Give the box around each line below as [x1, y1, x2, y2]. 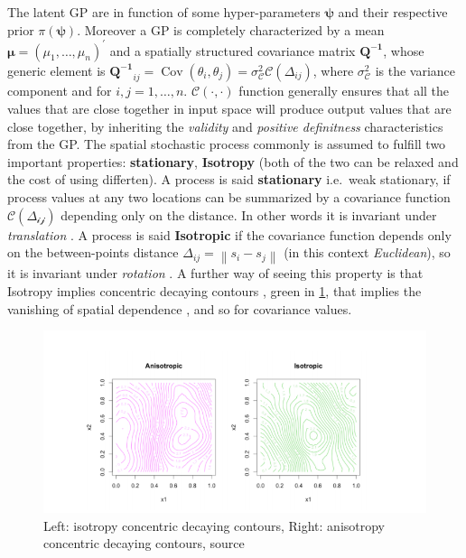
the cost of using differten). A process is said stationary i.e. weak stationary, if [7, 170, 451, 189]
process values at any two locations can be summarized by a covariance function [7, 188, 451, 207]
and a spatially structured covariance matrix [109, 41, 356, 60]
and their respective [338, 3, 448, 21]
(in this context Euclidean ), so [284, 243, 451, 262]
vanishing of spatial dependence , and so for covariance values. [7, 299, 352, 318]
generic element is [7, 60, 106, 79]
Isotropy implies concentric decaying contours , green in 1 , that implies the [7, 282, 422, 301]
